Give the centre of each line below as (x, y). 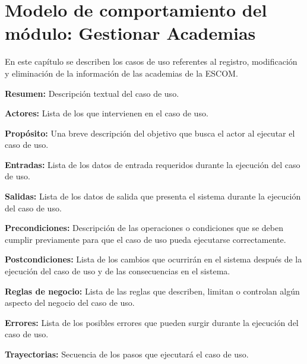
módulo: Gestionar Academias (130, 33)
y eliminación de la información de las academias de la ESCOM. (121, 73)
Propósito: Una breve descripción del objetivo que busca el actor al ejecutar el (150, 133)
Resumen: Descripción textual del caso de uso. (92, 93)
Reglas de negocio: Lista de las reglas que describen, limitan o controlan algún (152, 291)
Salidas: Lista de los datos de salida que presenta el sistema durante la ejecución (153, 196)
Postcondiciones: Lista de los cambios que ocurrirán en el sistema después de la (153, 259)
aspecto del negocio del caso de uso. (70, 303)
